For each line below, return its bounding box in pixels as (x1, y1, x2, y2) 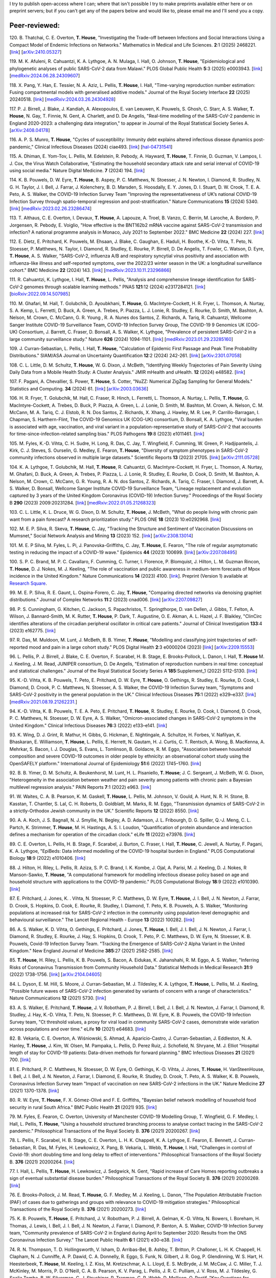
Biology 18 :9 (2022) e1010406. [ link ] (9, 855, 86, 861)
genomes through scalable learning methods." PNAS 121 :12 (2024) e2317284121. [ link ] (24, 284, 205, 290)
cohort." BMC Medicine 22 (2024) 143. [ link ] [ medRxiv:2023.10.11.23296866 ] (9, 267, 171, 273)
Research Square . (9, 580, 47, 586)
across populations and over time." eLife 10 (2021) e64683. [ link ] (9, 1025, 146, 1032)
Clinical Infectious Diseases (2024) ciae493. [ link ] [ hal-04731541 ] (34, 144, 173, 150)
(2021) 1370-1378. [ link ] (9, 1088, 59, 1094)
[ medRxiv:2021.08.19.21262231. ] (9, 698, 78, 705)
